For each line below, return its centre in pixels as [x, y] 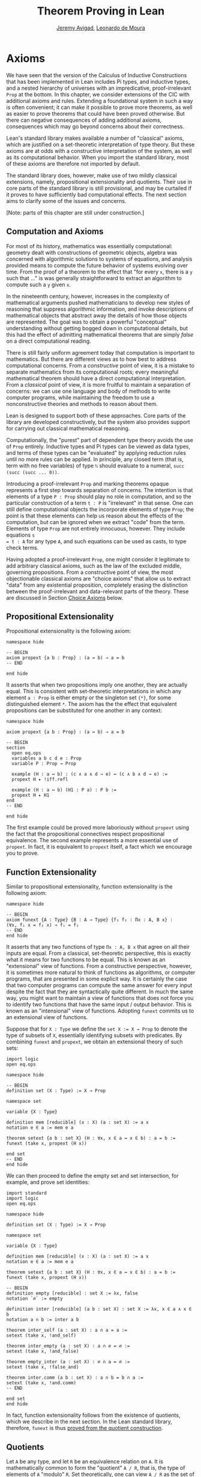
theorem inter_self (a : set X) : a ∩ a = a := [67, 1330]
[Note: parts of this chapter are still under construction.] [75, 213]
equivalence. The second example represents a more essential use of [92, 840]
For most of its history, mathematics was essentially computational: [89, 246]
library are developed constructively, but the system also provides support [98, 422]
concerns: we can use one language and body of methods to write [88, 391]
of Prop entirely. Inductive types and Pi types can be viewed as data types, [98, 446]
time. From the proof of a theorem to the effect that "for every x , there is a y [100, 272]
